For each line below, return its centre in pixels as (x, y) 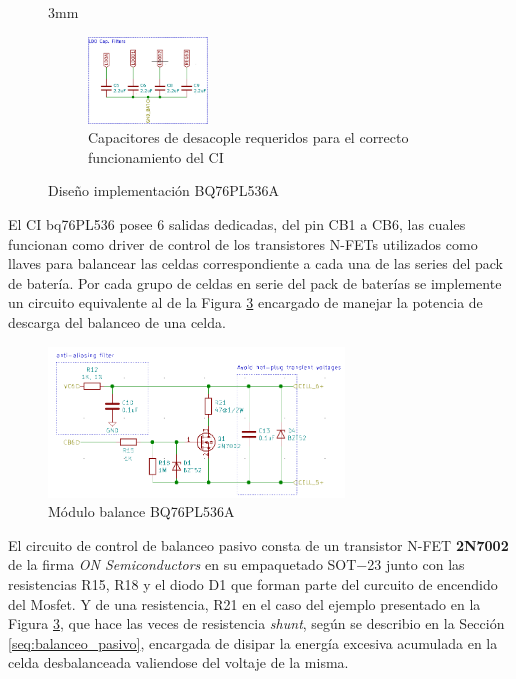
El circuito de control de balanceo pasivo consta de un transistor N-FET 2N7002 (258, 544)
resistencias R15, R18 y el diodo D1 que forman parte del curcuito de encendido (253, 583)
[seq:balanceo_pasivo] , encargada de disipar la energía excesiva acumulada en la (253, 642)
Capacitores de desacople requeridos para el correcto (248, 137)
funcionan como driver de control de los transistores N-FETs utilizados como (243, 243)
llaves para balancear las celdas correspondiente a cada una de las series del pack (255, 263)
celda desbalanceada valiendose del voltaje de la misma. (178, 662)
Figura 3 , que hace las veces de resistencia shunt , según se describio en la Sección (256, 623)
